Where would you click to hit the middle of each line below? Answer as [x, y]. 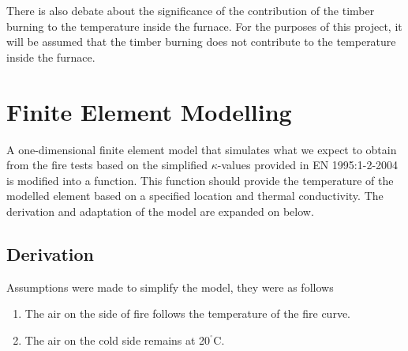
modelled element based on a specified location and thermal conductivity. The [195, 196]
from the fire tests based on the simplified [107, 165]
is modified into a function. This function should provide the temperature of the [200, 180]
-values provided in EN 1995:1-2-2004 [308, 165]
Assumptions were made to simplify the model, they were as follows [170, 287]
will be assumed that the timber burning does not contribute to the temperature [201, 42]
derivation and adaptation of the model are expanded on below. [160, 211]
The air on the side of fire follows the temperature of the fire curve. [187, 313]
